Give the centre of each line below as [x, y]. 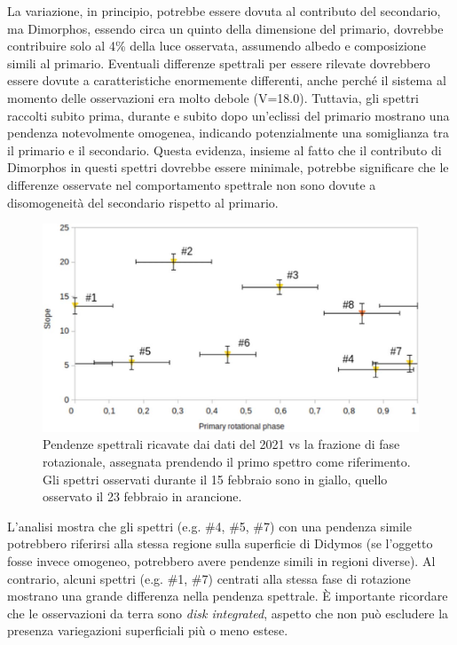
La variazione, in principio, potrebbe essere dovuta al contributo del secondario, [224, 11]
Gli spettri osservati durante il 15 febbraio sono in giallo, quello [215, 479]
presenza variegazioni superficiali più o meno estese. [148, 630]
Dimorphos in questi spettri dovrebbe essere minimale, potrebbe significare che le [228, 167]
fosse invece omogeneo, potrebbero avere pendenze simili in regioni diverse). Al [221, 561]
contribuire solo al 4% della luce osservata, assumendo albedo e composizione [217, 46]
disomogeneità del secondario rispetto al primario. [143, 202]
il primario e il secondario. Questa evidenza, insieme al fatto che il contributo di [225, 149]
